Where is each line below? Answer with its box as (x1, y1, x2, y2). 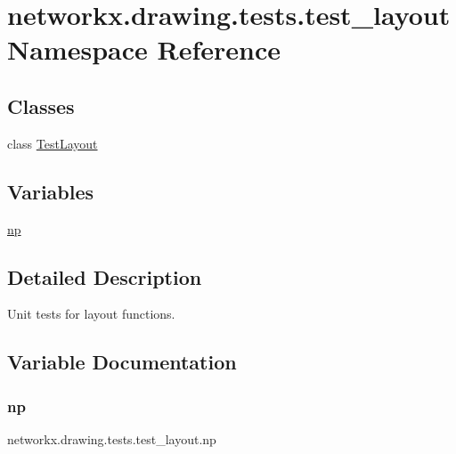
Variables (7, 177, 94, 205)
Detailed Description (7, 263, 202, 290)
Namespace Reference (7, 31, 281, 68)
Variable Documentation (7, 348, 237, 376)
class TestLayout (7, 134, 98, 152)
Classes (7, 92, 75, 119)
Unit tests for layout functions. (7, 304, 175, 323)
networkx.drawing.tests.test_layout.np (7, 429, 216, 448)
